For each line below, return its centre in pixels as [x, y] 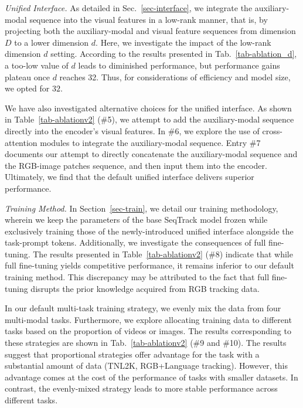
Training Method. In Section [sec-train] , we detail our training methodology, [142, 208]
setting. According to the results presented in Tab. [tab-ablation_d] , [174, 54]
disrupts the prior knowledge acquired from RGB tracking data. [145, 288]
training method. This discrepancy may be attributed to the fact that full [137, 277]
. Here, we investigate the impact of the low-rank [183, 42]
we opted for [27, 88]
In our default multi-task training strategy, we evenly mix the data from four [143, 308]
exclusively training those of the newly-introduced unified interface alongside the [149, 231]
